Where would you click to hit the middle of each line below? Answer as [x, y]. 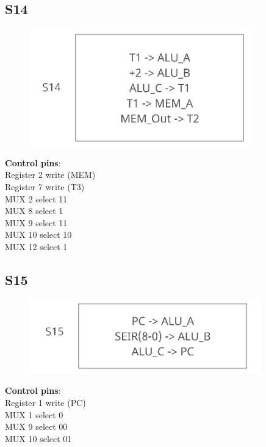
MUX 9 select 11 [36, 222]
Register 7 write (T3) [45, 186]
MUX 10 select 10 [38, 235]
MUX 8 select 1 [34, 211]
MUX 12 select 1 [36, 246]
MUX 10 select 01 [38, 438]
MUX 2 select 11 [36, 198]
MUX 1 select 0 [34, 414]
